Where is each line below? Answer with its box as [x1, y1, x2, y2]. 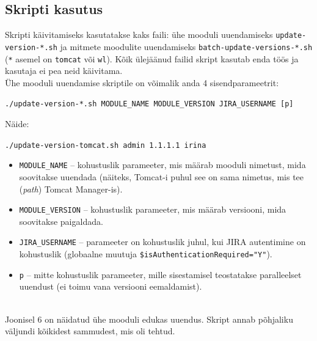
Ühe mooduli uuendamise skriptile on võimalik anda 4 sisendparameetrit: [5, 76, 279, 89]
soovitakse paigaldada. [19, 215, 103, 227]
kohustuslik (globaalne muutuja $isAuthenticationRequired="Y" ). [19, 248, 272, 260]
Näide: [5, 117, 29, 130]
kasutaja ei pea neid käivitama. [5, 64, 123, 77]
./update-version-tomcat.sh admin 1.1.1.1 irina [5, 141, 206, 150]
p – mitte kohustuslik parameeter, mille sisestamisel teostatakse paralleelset [19, 268, 302, 280]
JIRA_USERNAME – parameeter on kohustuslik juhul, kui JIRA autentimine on [19, 235, 306, 248]
